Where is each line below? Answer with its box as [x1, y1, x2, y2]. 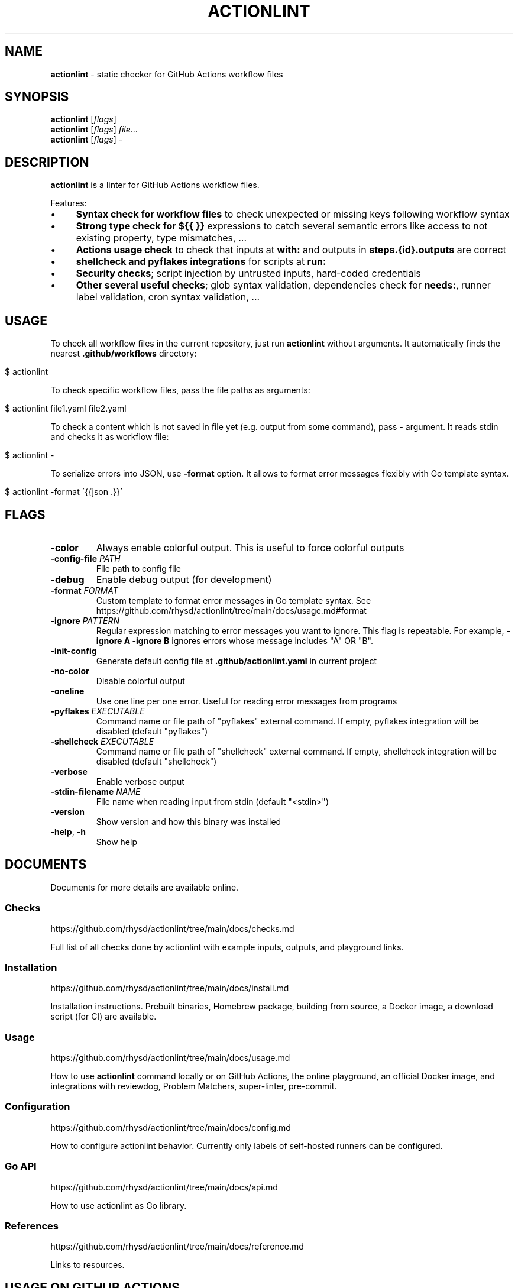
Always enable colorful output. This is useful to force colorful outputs [96, 541, 404, 554]
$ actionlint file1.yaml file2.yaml [5, 403, 127, 414]
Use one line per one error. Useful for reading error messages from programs [96, 695, 397, 706]
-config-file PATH [50, 553, 121, 564]
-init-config [50, 645, 97, 656]
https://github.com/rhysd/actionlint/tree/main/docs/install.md [50, 983, 289, 993]
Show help [96, 836, 137, 847]
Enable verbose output [96, 776, 184, 787]
